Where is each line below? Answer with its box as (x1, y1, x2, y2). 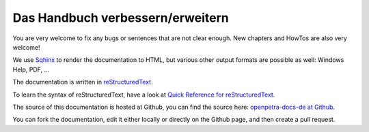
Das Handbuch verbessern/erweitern (12, 10, 229, 25)
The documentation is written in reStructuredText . (12, 78, 153, 86)
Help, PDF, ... (12, 65, 50, 73)
